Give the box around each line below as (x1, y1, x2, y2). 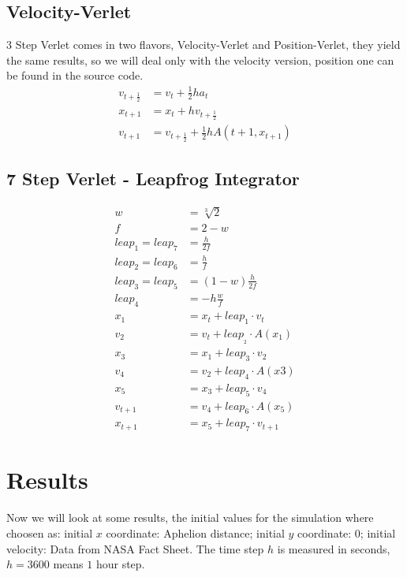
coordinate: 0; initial (297, 524, 396, 541)
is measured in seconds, (277, 540, 390, 557)
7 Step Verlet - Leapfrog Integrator (6, 166, 300, 191)
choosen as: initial (6, 524, 93, 541)
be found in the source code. (6, 67, 144, 84)
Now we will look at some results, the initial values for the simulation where (6, 509, 374, 526)
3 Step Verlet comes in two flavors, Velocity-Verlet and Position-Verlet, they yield (6, 36, 401, 53)
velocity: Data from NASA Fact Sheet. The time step (6, 540, 264, 557)
